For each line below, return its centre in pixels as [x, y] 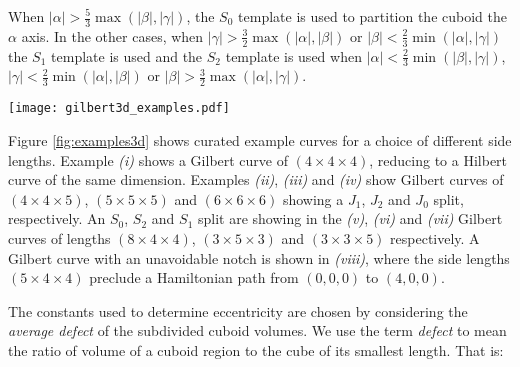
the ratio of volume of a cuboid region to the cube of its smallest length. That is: [256, 349]
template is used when [293, 55]
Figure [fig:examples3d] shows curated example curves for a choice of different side [260, 139]
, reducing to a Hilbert [438, 159]
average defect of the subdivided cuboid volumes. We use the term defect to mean [257, 330]
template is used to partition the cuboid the [372, 16]
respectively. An [57, 218]
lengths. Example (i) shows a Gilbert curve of [148, 159]
